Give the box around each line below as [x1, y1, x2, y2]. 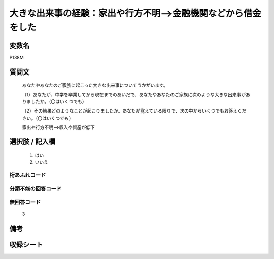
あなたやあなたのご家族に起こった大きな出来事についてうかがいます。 [22, 82, 168, 88]
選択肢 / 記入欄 [9, 137, 56, 146]
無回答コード [9, 198, 41, 205]
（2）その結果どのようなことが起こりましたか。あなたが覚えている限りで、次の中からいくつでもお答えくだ [22, 108, 247, 114]
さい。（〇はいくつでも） [22, 115, 74, 121]
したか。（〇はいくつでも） [30, 99, 87, 105]
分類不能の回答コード [9, 185, 62, 192]
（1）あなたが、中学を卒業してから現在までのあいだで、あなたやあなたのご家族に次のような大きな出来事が [22, 91, 246, 97]
